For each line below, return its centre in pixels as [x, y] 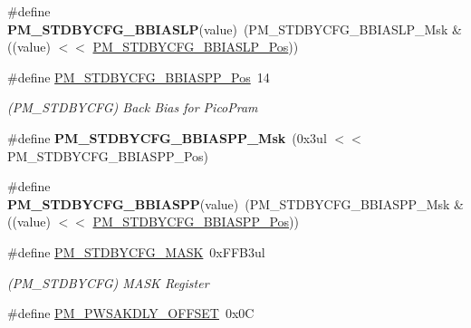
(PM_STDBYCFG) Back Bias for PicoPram [133, 107]
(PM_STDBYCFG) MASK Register [108, 282]
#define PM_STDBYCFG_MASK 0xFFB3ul [136, 251]
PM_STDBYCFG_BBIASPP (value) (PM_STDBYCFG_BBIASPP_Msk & [235, 203]
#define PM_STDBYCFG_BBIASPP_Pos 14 [139, 77]
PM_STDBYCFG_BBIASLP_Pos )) [196, 47]
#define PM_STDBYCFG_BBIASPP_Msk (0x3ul [167, 137]
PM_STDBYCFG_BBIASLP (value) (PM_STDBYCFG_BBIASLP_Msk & [235, 29]
